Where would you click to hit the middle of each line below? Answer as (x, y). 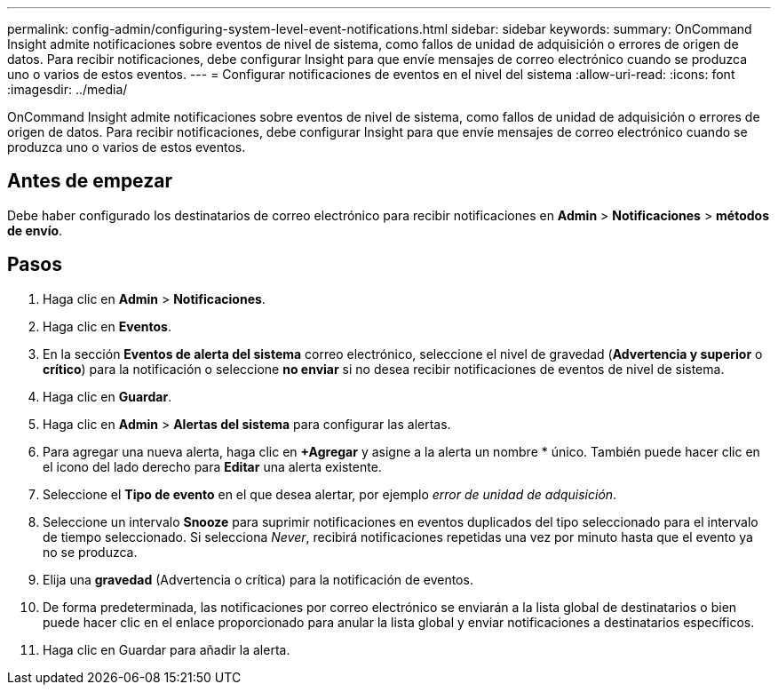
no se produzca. (90, 552)
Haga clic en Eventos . (107, 326)
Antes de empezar (90, 181)
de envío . (35, 230)
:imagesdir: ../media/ (67, 89)
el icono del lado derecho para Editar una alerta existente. (212, 466)
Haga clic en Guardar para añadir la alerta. (167, 649)
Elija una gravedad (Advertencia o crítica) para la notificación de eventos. (258, 579)
